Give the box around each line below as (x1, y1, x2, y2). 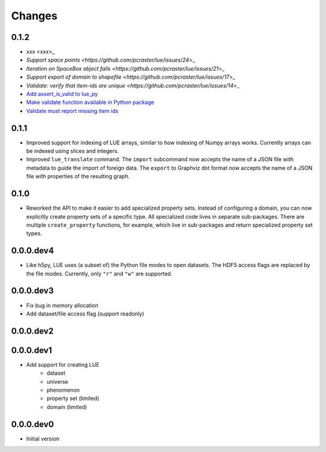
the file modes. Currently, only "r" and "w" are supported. (26, 270, 173, 277)
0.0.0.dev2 (11, 326, 54, 336)
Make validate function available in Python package (26, 98, 155, 106)
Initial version (26, 435, 60, 442)
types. (26, 230, 42, 237)
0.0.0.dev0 (11, 419, 54, 429)
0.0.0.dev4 (11, 245, 54, 256)
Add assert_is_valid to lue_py (26, 91, 98, 98)
